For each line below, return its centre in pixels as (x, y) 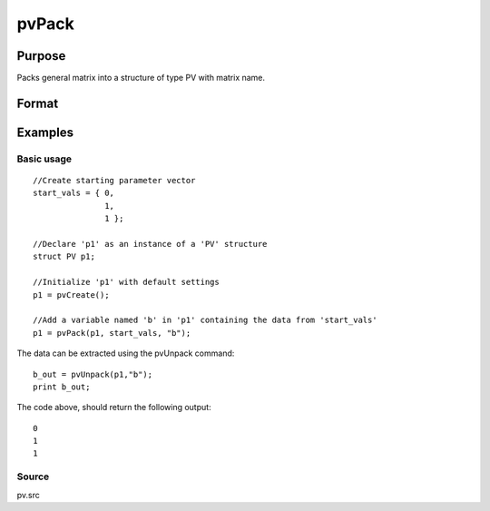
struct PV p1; (64, 257)
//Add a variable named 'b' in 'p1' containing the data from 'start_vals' (205, 320)
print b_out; (62, 387)
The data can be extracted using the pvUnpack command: (126, 353)
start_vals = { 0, (74, 193)
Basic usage (44, 159)
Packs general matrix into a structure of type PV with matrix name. (141, 78)
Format (38, 103)
